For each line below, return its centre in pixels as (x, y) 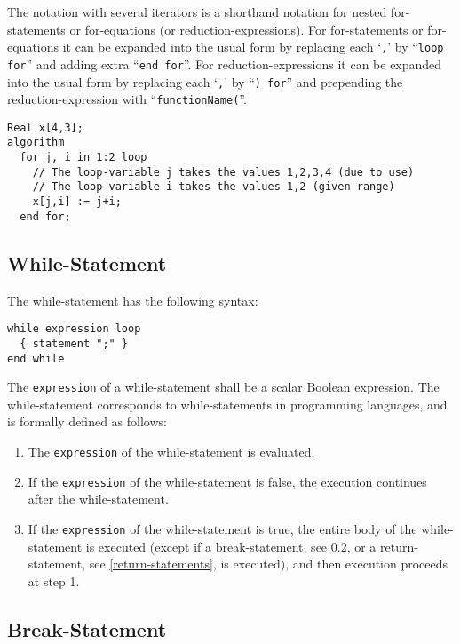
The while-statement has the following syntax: (133, 300)
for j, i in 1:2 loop (83, 158)
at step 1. (54, 580)
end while (36, 358)
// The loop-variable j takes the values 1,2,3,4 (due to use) (223, 172)
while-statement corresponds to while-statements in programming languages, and (227, 404)
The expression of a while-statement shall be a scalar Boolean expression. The (223, 387)
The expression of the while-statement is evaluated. (171, 452)
